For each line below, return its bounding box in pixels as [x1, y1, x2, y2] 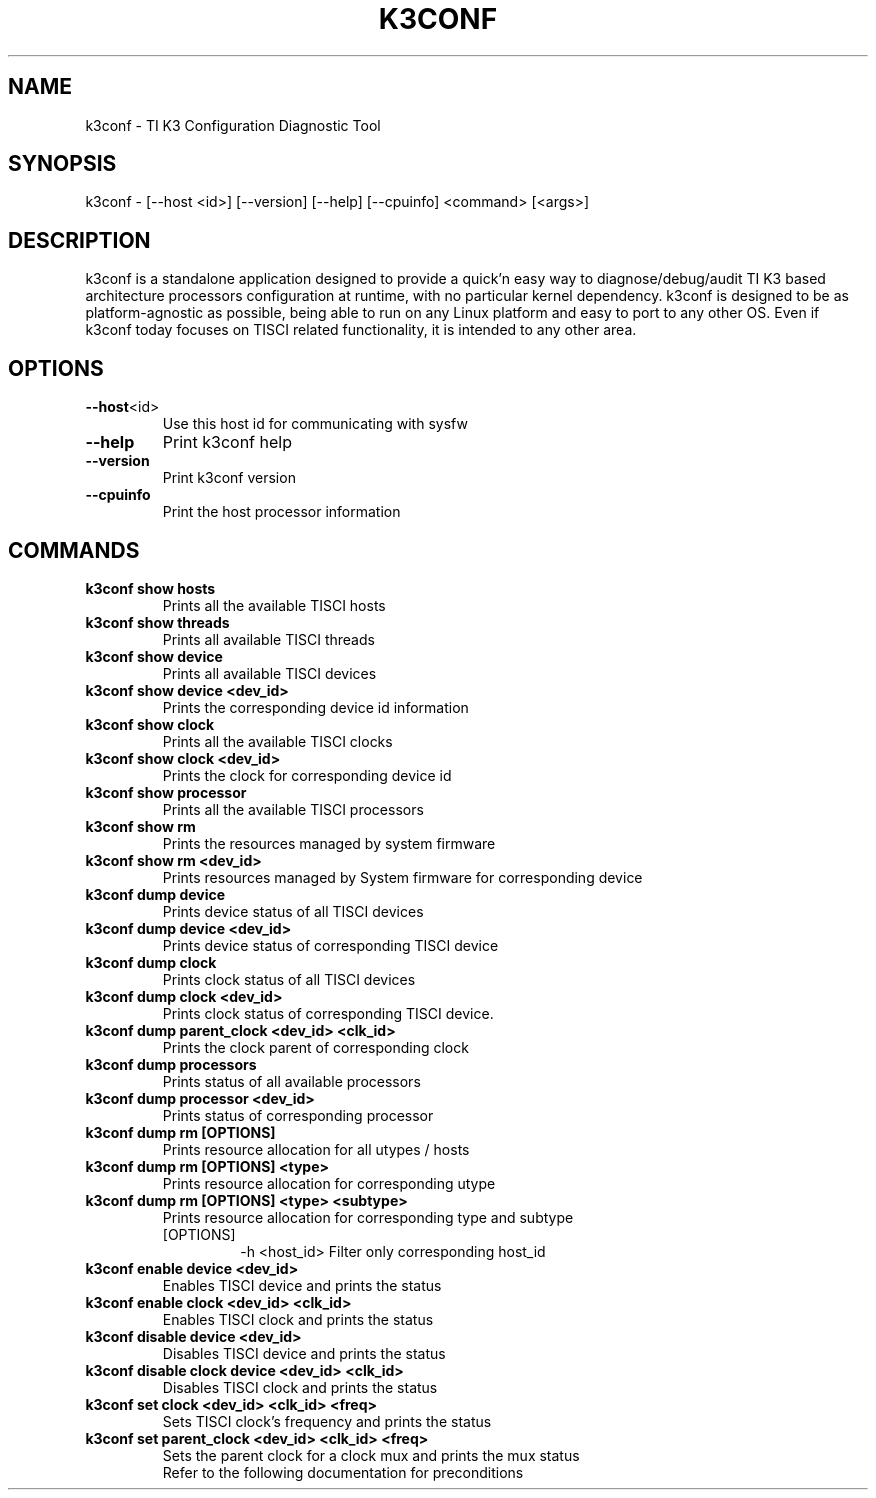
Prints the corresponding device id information [162, 698, 469, 716]
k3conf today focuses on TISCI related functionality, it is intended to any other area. [85, 321, 637, 339]
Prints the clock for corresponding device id [162, 766, 452, 784]
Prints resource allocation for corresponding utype [162, 1174, 496, 1192]
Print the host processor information [162, 503, 401, 521]
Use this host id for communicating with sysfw [162, 415, 468, 433]
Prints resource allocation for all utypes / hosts [162, 1140, 470, 1158]
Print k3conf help [162, 432, 292, 453]
